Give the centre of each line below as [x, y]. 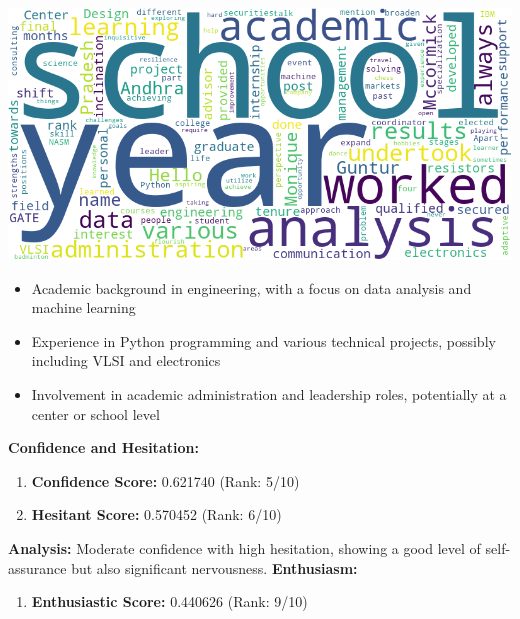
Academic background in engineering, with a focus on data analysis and [251, 287]
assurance [37, 567]
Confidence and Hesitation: [103, 447]
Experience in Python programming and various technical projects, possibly [263, 340]
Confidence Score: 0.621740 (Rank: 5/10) [165, 480]
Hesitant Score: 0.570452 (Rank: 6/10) [156, 514]
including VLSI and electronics [126, 360]
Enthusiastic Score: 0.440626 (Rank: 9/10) [169, 601]
